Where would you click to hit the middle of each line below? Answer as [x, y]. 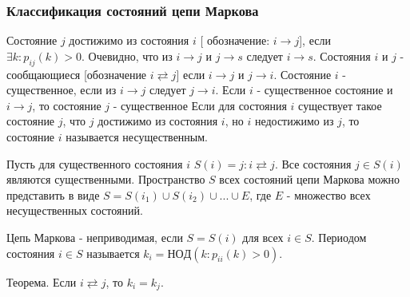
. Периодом [339, 237]
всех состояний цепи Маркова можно [310, 179]
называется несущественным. [137, 136]
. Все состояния [313, 163]
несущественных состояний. [75, 210]
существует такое [340, 105]
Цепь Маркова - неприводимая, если [95, 237]
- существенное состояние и [325, 90]
